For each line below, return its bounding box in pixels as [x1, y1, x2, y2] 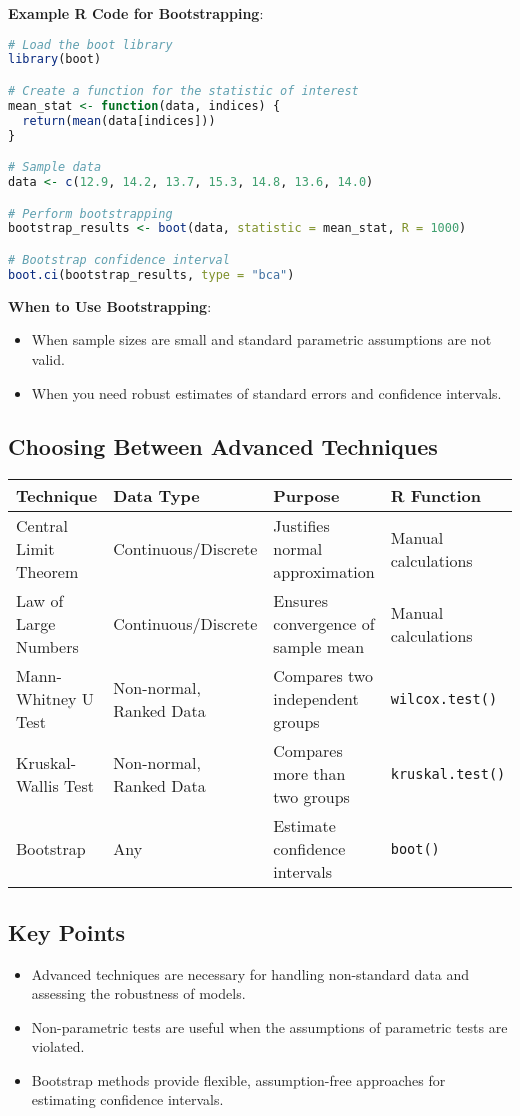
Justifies [273, 514, 330, 538]
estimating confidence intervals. [31, 1089, 224, 1110]
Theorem [16, 560, 79, 584]
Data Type [113, 484, 200, 508]
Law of [16, 589, 64, 613]
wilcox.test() [390, 690, 498, 707]
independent [273, 687, 359, 711]
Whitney [16, 687, 77, 711]
